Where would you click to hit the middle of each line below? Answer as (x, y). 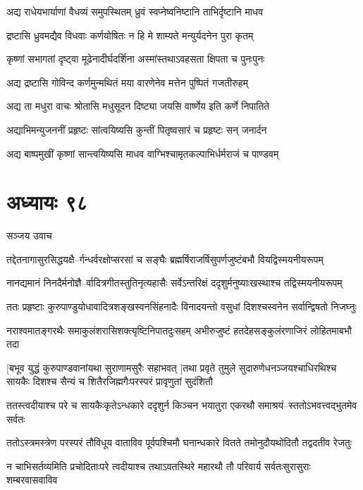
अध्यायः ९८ (47, 202)
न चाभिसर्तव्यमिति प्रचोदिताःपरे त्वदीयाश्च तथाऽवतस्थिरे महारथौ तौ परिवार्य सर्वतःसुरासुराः (159, 466)
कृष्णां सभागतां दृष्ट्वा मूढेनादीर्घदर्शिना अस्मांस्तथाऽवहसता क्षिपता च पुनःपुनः (136, 59)
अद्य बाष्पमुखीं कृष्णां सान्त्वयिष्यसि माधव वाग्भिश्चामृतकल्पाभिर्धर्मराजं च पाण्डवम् (143, 153)
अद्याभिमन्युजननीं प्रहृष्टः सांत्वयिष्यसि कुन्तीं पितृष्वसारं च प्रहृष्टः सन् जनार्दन (137, 129)
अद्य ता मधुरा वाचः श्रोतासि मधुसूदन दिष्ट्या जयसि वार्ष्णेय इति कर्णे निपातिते (138, 106)
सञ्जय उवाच (29, 235)
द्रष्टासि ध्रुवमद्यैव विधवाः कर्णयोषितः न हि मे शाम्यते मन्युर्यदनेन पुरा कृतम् (130, 35)
